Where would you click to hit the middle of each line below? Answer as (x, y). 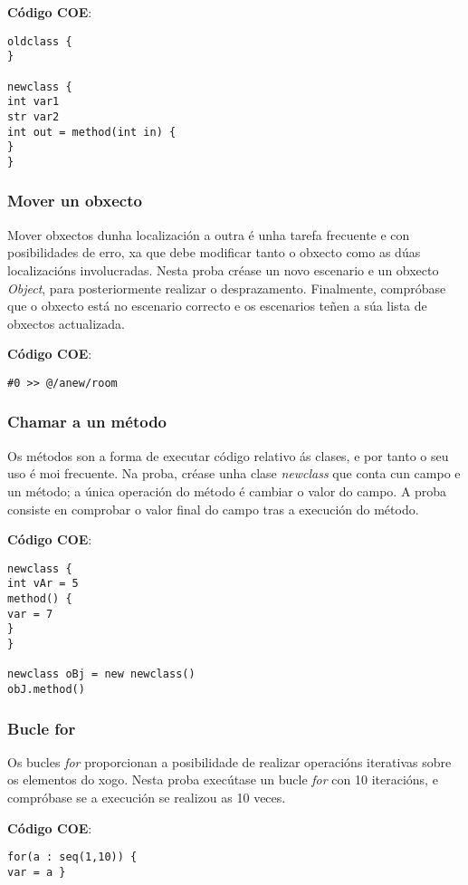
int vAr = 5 (43, 584)
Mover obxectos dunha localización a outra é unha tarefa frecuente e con (209, 234)
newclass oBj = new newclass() (101, 674)
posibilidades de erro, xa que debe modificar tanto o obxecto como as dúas (214, 252)
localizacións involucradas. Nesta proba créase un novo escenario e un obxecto (223, 269)
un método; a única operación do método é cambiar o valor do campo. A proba (227, 491)
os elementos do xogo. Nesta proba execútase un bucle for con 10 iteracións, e (223, 779)
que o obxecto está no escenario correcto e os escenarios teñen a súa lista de (217, 306)
